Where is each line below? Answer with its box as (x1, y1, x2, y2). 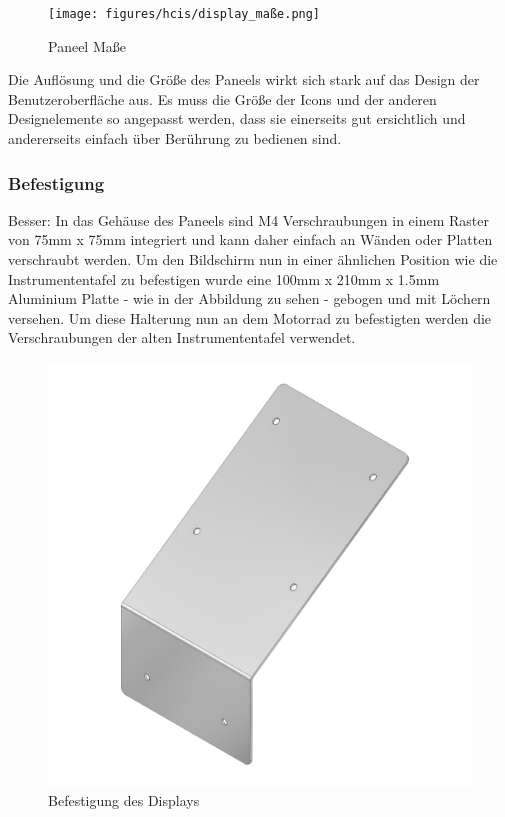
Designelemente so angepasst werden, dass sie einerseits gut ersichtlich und (8, 108, 466, 129)
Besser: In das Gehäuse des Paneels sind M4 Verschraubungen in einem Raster (8, 209, 489, 230)
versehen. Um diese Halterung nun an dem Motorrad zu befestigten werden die (8, 307, 492, 328)
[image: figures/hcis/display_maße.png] (48, 7, 321, 21)
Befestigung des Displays (48, 789, 200, 810)
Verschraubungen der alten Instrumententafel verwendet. (8, 327, 356, 348)
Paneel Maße (48, 35, 126, 56)
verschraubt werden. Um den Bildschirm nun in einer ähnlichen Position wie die (8, 249, 498, 270)
